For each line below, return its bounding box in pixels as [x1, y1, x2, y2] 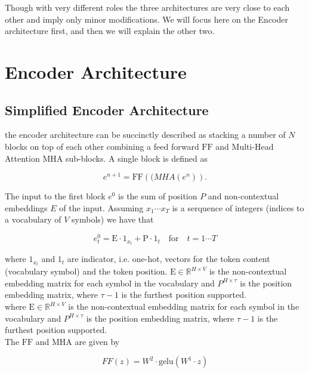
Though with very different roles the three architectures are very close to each [5, 1, 290, 13]
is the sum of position [118, 190, 197, 202]
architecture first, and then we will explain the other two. [5, 24, 215, 37]
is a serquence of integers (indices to [172, 201, 304, 214]
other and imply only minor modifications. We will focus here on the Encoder [5, 13, 288, 25]
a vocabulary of [5, 213, 61, 226]
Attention [5, 152, 40, 164]
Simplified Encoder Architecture [5, 100, 209, 119]
